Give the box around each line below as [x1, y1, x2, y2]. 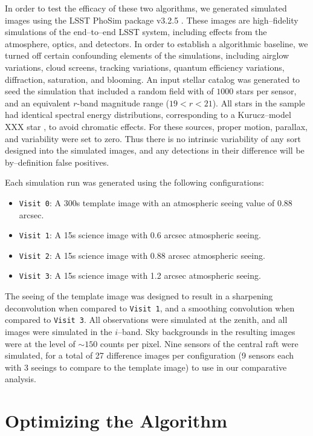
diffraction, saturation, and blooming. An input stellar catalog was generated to [5, 73, 300, 85]
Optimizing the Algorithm [5, 408, 228, 433]
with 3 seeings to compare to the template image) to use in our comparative [5, 360, 287, 373]
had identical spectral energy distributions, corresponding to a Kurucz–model [5, 108, 291, 121]
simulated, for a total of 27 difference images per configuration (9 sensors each [5, 349, 294, 362]
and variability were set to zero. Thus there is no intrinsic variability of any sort [5, 132, 301, 145]
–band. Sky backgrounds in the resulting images [118, 325, 295, 338]
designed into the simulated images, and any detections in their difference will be [5, 144, 305, 157]
